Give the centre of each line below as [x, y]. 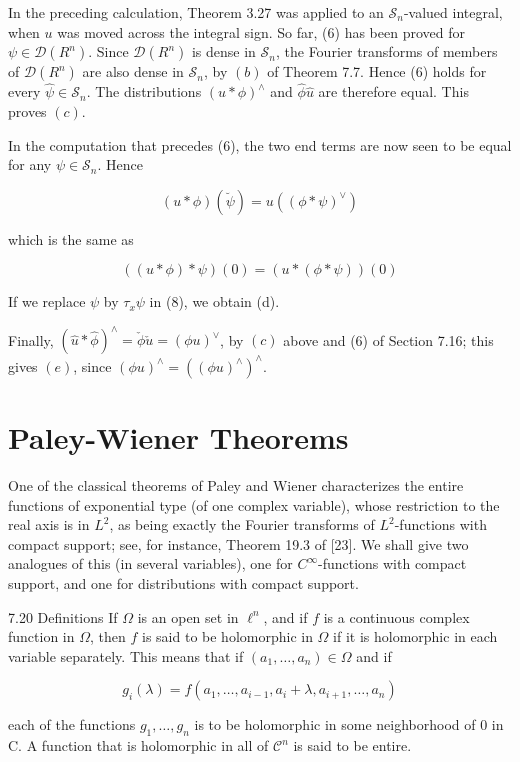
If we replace [47, 301]
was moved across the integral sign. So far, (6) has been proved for [261, 31]
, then [108, 636]
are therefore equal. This [393, 91]
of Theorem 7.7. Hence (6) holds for [377, 71]
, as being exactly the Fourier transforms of [242, 524]
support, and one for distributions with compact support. [183, 583]
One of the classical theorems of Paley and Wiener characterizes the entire [236, 485]
